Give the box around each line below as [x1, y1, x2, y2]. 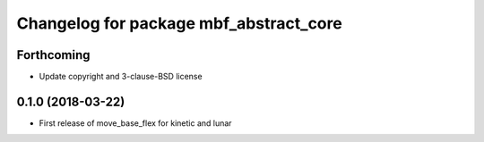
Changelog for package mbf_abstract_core [16, 13, 342, 33]
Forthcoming [16, 47, 91, 63]
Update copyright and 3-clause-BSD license [39, 71, 203, 82]
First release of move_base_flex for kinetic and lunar [39, 117, 232, 129]
